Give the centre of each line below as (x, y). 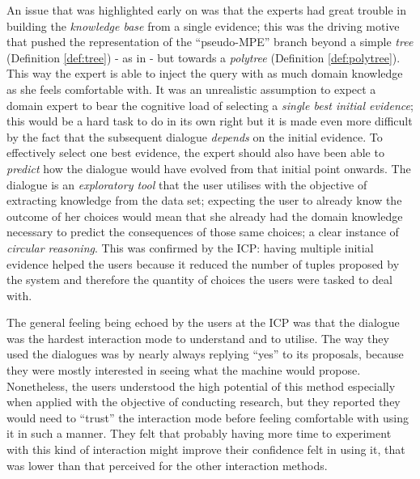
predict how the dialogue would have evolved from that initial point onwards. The (209, 168)
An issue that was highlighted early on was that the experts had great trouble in (207, 10)
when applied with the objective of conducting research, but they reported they (204, 402)
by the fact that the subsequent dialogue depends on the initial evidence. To (195, 136)
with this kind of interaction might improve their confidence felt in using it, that (206, 449)
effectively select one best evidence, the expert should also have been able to (195, 153)
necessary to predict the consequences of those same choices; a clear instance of (203, 232)
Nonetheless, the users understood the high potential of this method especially (201, 386)
